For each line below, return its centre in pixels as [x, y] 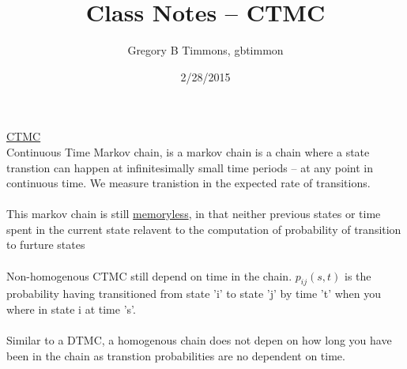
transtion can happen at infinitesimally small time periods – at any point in [190, 167]
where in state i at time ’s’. [71, 309]
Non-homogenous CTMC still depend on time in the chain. [149, 275]
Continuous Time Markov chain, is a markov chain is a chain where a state [188, 151]
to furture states [46, 245]
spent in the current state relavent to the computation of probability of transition [204, 229]
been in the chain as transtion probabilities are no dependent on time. [176, 355]
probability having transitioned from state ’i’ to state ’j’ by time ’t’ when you [194, 294]
